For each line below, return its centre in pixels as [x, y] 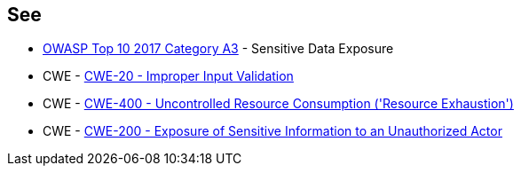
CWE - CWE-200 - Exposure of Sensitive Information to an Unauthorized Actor [272, 131]
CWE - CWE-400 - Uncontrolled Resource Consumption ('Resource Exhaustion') [278, 104]
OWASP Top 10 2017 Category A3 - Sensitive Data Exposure [218, 49]
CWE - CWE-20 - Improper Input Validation [168, 76]
